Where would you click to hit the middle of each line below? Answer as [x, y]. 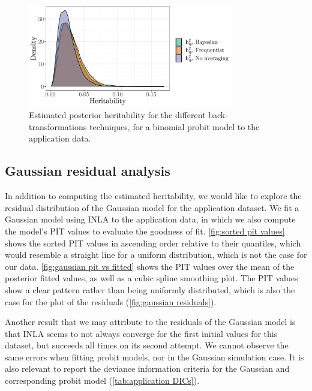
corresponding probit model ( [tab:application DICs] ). [102, 381]
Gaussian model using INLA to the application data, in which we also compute [150, 219]
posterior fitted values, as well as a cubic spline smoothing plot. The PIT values [151, 278]
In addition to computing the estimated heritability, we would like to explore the [153, 196]
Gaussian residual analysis [88, 171]
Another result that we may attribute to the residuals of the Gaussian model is [150, 322]
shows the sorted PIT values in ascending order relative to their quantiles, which [153, 243]
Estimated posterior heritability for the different [117, 115]
